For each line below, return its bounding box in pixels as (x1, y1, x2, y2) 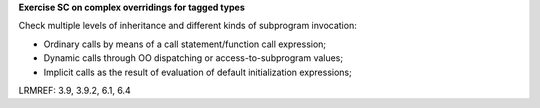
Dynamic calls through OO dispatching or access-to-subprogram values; (43, 52, 344, 64)
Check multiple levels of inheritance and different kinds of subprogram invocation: (18, 20, 357, 32)
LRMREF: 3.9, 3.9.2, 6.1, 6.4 (18, 84, 131, 96)
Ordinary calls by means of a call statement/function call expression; (43, 38, 327, 50)
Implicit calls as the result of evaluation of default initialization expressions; (43, 66, 352, 78)
